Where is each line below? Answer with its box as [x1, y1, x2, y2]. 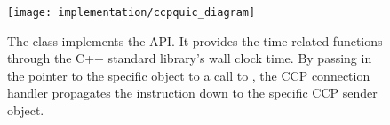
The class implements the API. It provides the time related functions [7, 31, 383, 50]
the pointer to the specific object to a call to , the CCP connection [7, 66, 370, 84]
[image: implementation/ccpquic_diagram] [7, 6, 256, 19]
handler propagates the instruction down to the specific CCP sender [7, 83, 378, 102]
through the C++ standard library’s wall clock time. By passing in [7, 49, 372, 67]
